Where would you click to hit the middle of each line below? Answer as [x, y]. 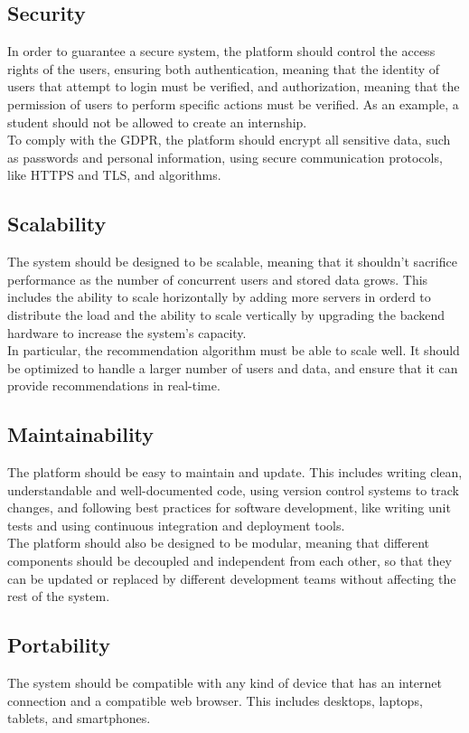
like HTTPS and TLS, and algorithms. [114, 175]
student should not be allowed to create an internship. [157, 122]
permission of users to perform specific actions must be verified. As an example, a [233, 103]
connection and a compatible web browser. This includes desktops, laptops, [215, 700]
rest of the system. [59, 596]
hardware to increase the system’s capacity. [127, 332]
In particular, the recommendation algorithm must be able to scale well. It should [234, 350]
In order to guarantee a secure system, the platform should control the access [221, 51]
